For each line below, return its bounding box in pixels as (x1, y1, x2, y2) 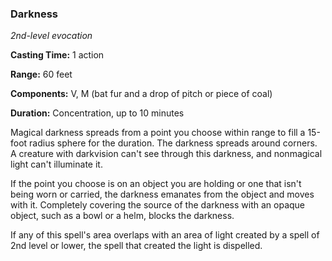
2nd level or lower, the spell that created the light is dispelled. (10, 240, 263, 252)
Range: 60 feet (10, 68, 73, 81)
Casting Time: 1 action (10, 49, 105, 61)
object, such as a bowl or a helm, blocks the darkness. (10, 210, 235, 222)
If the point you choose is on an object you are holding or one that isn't (10, 178, 302, 190)
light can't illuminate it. (10, 158, 103, 171)
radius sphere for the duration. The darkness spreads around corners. (29, 137, 318, 149)
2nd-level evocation (10, 30, 93, 42)
